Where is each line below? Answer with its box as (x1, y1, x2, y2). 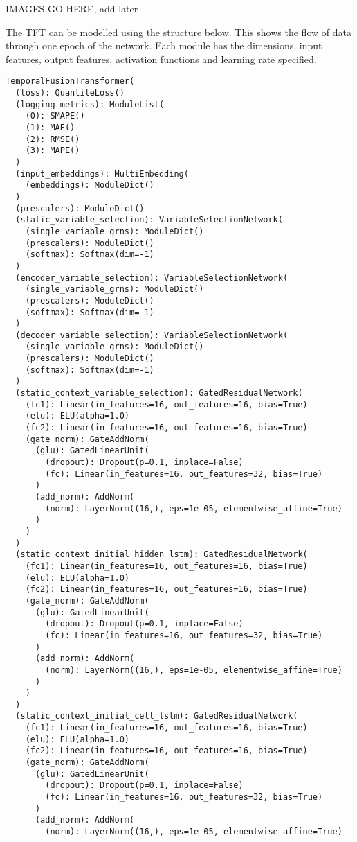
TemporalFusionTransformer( (6, 76, 135, 87)
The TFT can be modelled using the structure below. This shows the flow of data (6, 24, 351, 39)
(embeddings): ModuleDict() (25, 180, 154, 191)
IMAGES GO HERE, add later (6, 1, 138, 15)
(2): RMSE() (25, 134, 80, 144)
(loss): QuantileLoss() (15, 88, 125, 98)
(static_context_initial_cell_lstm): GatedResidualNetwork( (15, 711, 298, 721)
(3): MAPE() (25, 146, 80, 156)
